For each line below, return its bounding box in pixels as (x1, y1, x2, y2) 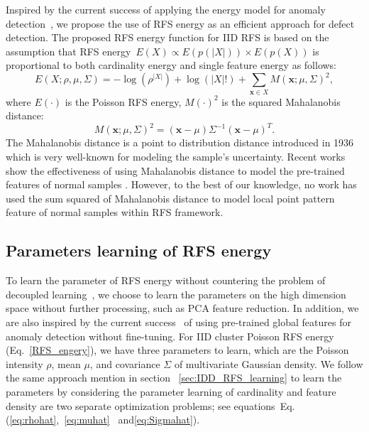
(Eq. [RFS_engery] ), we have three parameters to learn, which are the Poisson (6, 342, 349, 357)
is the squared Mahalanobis (221, 94, 341, 109)
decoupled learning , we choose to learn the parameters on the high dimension (6, 286, 346, 301)
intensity (6, 356, 43, 371)
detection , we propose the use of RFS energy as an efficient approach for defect (6, 16, 355, 31)
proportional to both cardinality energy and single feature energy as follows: (6, 58, 337, 72)
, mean (51, 356, 81, 371)
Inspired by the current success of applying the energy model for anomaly (6, 2, 326, 16)
